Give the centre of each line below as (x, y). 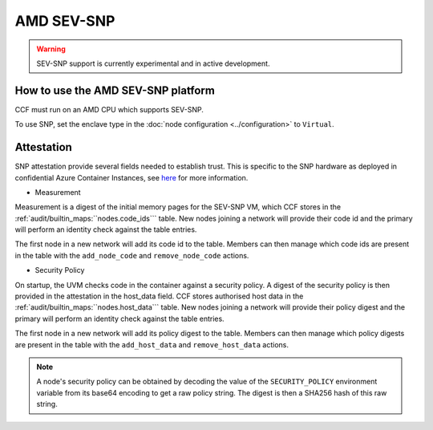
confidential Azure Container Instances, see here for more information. (132, 177)
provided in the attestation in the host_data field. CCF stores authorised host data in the (159, 296)
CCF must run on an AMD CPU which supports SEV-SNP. (109, 109)
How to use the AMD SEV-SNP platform (115, 90)
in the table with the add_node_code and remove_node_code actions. (132, 255)
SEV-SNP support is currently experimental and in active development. (153, 63)
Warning (51, 49)
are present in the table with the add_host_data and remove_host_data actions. (152, 344)
